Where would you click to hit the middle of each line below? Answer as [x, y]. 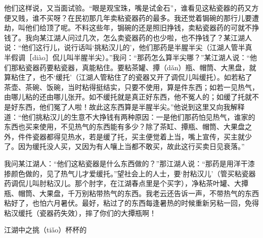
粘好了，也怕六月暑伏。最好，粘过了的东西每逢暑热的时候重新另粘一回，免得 [131, 203]
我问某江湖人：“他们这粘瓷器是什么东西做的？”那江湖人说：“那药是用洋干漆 [129, 163]
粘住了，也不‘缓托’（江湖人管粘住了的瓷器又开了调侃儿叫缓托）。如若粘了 [131, 77]
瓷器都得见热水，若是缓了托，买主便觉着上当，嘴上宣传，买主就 [138, 136]
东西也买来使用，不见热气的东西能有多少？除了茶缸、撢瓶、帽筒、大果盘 [124, 127]
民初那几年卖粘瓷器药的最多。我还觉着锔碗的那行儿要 [163, 17]
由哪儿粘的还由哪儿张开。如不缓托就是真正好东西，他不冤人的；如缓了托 [124, 97]
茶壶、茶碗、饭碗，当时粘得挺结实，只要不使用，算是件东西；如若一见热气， [131, 87]
